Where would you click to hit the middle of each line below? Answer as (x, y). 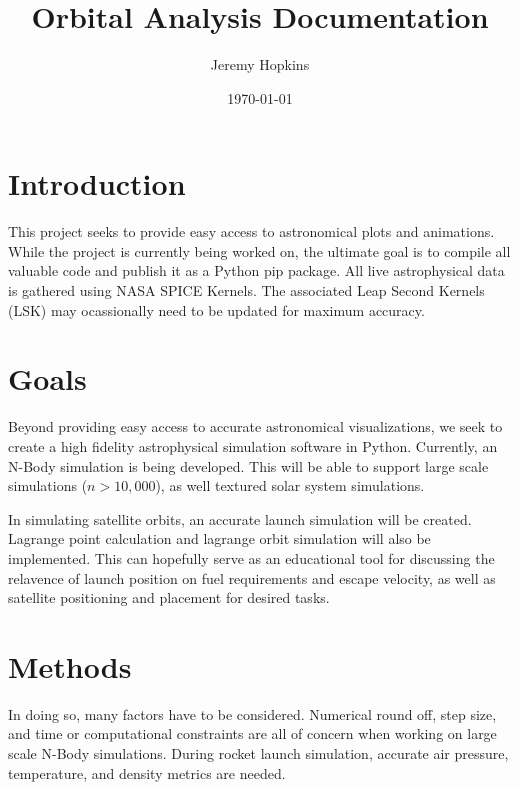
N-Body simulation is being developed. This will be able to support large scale (248, 465)
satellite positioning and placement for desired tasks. (169, 597)
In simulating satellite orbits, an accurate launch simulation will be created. (240, 518)
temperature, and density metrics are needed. (147, 772)
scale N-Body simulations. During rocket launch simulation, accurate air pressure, (258, 753)
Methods (70, 665)
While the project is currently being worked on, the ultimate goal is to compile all (259, 250)
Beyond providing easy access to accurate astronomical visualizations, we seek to (255, 426)
